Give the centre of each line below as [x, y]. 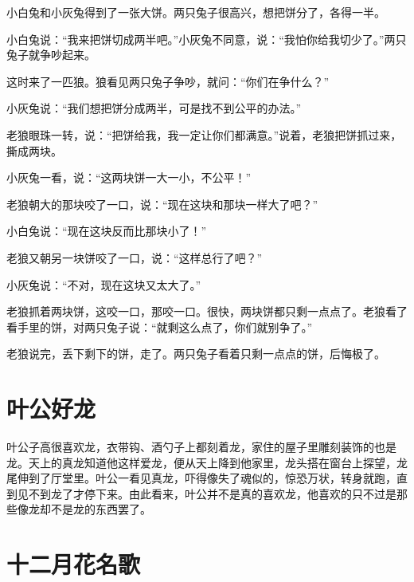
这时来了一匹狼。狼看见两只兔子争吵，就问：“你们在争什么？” [168, 81]
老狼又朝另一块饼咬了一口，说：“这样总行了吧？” [135, 257]
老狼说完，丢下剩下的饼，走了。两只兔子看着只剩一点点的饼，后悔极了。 [196, 354]
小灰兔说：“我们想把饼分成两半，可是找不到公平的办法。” [154, 108]
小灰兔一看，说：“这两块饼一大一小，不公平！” [129, 177]
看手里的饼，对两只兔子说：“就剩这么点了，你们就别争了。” [160, 326]
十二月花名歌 [74, 564]
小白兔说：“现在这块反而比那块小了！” [107, 231]
